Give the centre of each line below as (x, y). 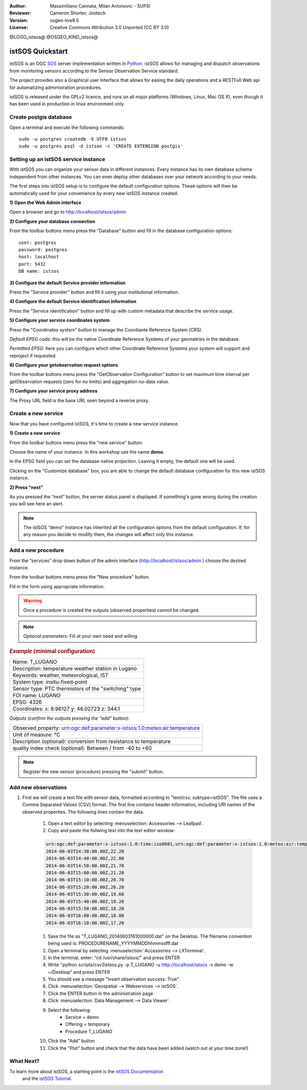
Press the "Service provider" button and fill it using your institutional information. (94, 292)
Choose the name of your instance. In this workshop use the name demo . (87, 452)
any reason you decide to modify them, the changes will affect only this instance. (109, 535)
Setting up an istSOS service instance (57, 160)
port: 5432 (32, 264)
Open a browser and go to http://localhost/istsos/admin (68, 212)
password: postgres (43, 250)
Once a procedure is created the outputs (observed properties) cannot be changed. (111, 610)
